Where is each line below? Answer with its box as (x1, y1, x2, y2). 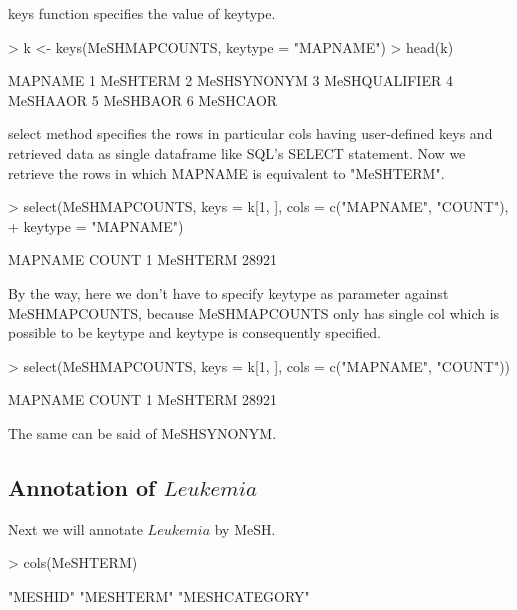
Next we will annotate (8, 518, 143, 539)
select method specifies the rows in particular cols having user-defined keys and (8, 123, 493, 144)
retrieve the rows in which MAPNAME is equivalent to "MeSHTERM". (8, 162, 445, 183)
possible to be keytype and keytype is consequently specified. (8, 322, 381, 343)
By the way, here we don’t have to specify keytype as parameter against (8, 282, 449, 303)
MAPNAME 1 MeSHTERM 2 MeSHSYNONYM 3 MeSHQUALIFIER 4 (8, 70, 453, 91)
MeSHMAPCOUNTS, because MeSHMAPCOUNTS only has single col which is (8, 302, 500, 323)
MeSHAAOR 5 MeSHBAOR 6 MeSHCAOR (8, 89, 278, 110)
